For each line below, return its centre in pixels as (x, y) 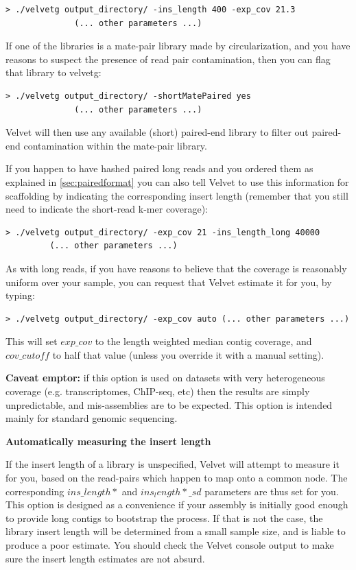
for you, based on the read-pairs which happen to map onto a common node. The (177, 478)
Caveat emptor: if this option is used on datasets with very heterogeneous (165, 378)
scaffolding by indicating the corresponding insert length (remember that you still (177, 195)
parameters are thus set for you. (272, 491)
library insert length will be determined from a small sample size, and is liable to (176, 531)
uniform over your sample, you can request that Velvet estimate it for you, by (169, 282)
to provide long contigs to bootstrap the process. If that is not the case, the (164, 518)
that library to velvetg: (54, 72)
